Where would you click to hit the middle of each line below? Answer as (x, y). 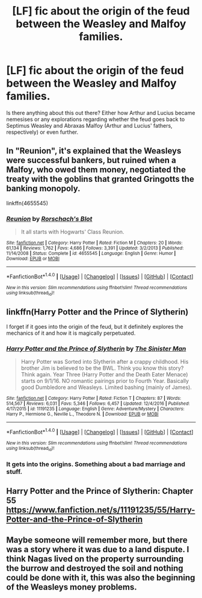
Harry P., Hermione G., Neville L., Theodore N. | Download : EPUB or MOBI (82, 414)
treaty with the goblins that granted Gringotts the (100, 179)
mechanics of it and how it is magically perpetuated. (71, 333)
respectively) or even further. (42, 132)
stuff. (14, 472)
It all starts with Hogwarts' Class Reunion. (72, 232)
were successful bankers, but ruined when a (91, 160)
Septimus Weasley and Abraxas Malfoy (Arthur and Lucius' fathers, (89, 125)
